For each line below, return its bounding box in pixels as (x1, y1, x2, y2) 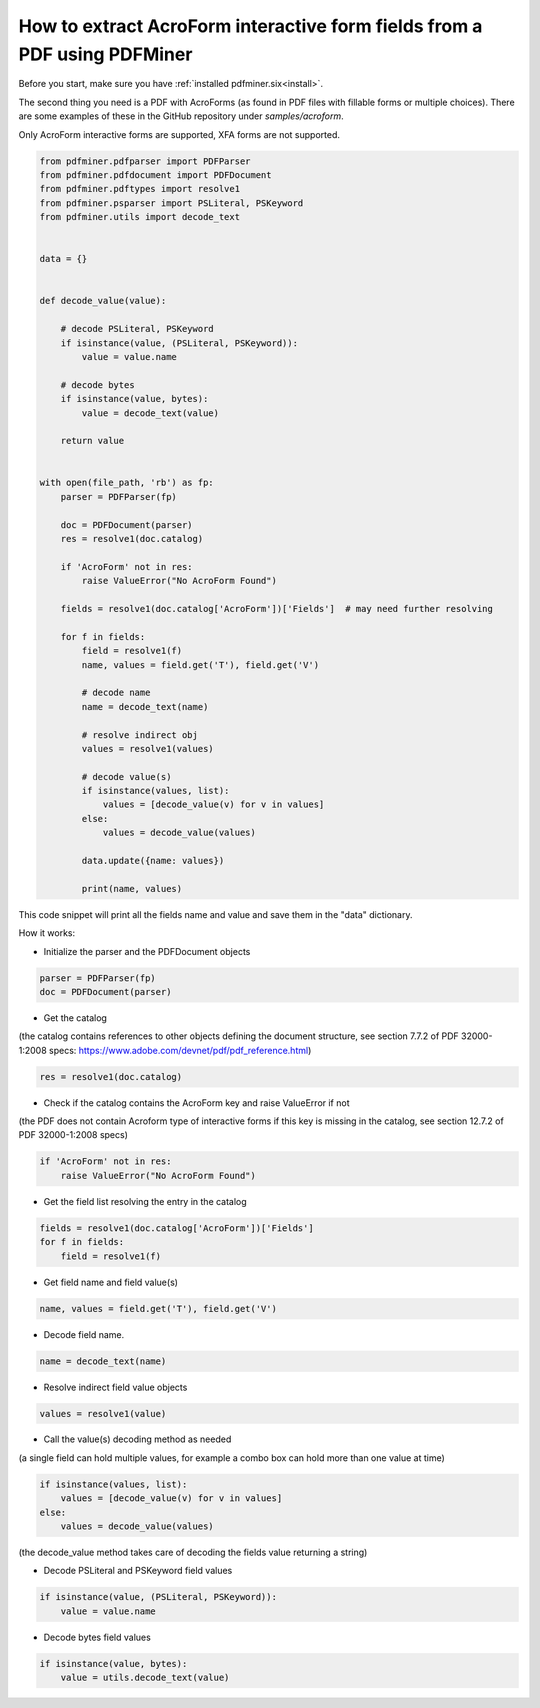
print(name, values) (81, 883, 183, 894)
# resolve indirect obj (81, 729, 199, 740)
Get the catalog (43, 1011, 107, 1024)
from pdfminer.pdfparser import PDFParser (39, 155, 251, 167)
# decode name (81, 687, 151, 699)
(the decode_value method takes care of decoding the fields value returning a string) (18, 1546, 368, 1559)
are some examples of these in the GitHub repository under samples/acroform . (18, 110, 344, 122)
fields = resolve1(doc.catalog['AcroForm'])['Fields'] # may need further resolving (60, 603, 494, 614)
